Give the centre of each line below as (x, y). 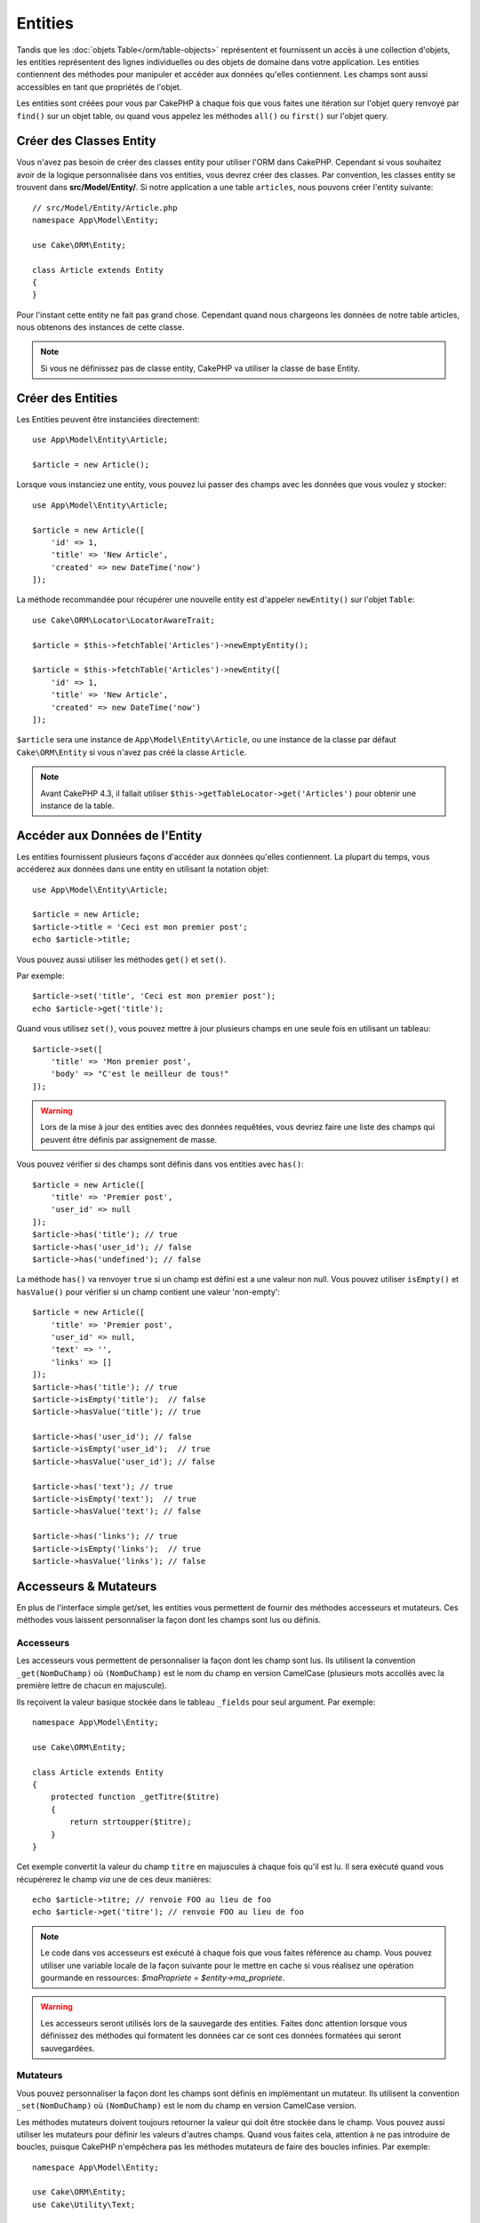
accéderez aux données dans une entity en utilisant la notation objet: (143, 869)
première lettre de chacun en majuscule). (92, 1686)
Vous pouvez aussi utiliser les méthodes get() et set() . (121, 959)
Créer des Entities (67, 398)
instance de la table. (77, 806)
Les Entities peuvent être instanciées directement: (108, 419)
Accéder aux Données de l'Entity (109, 835)
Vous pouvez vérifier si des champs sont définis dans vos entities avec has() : (160, 1164)
